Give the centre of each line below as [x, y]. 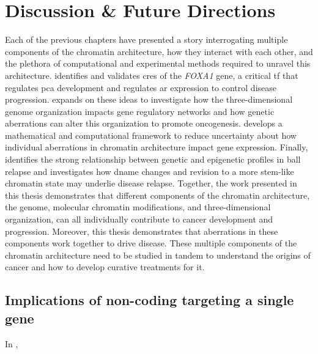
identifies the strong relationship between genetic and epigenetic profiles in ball [153, 159]
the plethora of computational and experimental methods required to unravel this [158, 63]
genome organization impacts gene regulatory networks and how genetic [140, 111]
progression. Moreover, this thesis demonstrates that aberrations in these [142, 231]
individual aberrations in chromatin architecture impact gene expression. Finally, [157, 147]
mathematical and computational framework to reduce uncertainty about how [151, 135]
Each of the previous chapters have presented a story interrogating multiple [146, 39]
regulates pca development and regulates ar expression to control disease [141, 87]
